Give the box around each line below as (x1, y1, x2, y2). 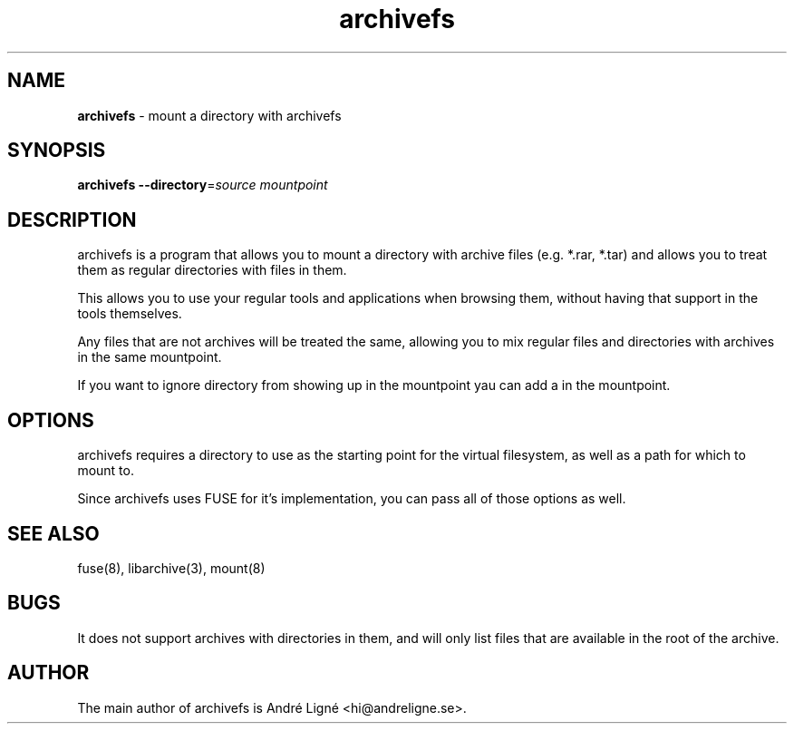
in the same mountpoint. (77, 349, 222, 365)
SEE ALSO (7, 521, 100, 545)
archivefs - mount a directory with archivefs (77, 107, 342, 123)
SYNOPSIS (7, 139, 106, 162)
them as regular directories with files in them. (77, 262, 347, 278)
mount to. (77, 463, 134, 479)
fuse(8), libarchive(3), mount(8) (77, 560, 266, 576)
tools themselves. (77, 306, 182, 322)
